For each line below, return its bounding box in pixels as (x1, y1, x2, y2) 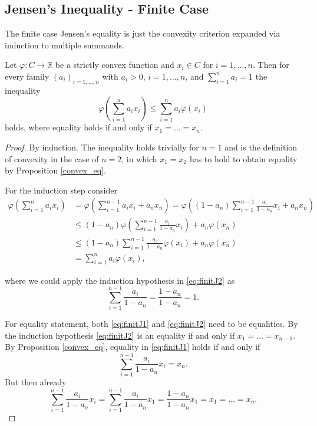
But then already (5, 376, 67, 388)
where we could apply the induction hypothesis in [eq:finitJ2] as (5, 274, 235, 286)
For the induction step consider (5, 183, 118, 196)
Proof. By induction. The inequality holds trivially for (5, 140, 199, 153)
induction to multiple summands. (5, 38, 124, 51)
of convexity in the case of (5, 152, 99, 165)
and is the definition (224, 140, 298, 153)
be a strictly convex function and (55, 58, 174, 71)
